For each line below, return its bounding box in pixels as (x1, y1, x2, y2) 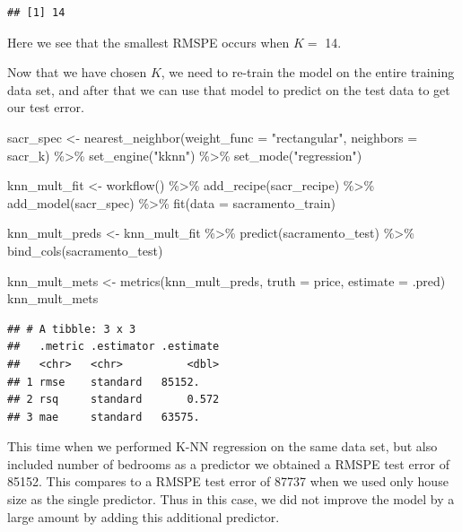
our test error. (7, 98, 84, 117)
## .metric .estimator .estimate (7, 340, 220, 353)
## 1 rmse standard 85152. (7, 375, 200, 388)
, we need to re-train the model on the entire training (161, 63, 455, 82)
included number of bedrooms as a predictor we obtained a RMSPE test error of (7, 454, 450, 473)
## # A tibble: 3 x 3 (7, 322, 136, 336)
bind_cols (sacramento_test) (7, 240, 163, 259)
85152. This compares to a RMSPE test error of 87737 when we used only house (7, 472, 449, 491)
